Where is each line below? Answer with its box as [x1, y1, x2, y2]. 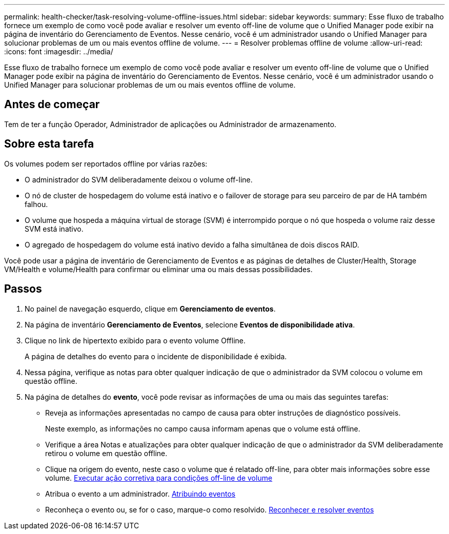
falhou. [25, 199, 48, 209]
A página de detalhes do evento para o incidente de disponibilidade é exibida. [25, 352, 287, 361]
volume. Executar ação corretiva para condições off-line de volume [45, 473, 273, 482]
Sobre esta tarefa [4, 137, 94, 151]
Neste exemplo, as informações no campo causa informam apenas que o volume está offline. [45, 424, 360, 433]
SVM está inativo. [25, 224, 84, 233]
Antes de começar [4, 98, 100, 111]
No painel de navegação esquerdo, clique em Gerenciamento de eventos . [25, 304, 276, 313]
